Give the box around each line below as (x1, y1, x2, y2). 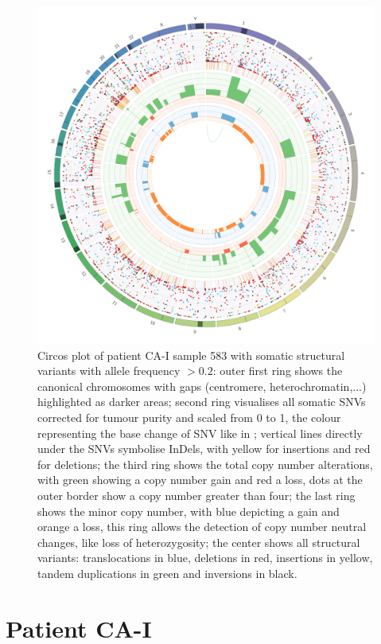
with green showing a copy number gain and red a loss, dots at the (37, 471, 363, 488)
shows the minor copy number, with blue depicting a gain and (37, 502, 340, 519)
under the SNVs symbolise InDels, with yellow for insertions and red (37, 440, 371, 457)
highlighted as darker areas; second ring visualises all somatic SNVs (37, 393, 366, 410)
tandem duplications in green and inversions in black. (37, 564, 297, 581)
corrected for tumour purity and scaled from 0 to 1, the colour (37, 408, 341, 425)
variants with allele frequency (37, 362, 181, 379)
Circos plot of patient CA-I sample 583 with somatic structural (37, 346, 345, 363)
